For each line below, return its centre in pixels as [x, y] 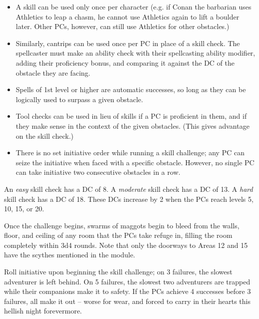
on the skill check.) [44, 135]
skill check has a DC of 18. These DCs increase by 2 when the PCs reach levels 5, [129, 199]
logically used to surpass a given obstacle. [79, 99]
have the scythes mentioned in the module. [70, 255]
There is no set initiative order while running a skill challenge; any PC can [130, 152]
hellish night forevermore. [43, 311]
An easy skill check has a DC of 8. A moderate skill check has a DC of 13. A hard [128, 189]
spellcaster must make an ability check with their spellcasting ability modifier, [135, 53]
